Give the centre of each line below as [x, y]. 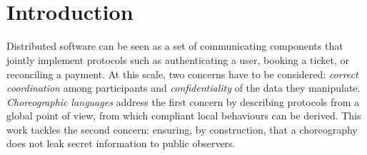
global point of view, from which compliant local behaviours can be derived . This [184, 116]
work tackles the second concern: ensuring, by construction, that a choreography [182, 129]
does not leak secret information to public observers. [121, 143]
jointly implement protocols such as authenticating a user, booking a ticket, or [178, 59]
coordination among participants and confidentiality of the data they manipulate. [183, 88]
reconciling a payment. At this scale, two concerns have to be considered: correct [182, 74]
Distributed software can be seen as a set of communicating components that [175, 46]
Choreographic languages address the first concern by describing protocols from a [183, 101]
